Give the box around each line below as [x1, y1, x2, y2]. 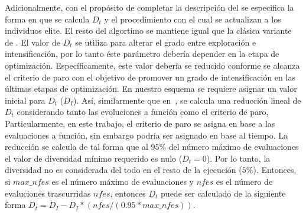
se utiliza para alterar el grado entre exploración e [75, 36, 256, 48]
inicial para [5, 94, 45, 106]
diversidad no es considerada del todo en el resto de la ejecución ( [5, 163, 242, 176]
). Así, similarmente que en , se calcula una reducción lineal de [73, 94, 301, 106]
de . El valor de [5, 36, 60, 48]
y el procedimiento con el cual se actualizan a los [104, 12, 281, 25]
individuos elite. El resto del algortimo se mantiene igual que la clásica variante [5, 24, 292, 37]
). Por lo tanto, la [206, 152, 271, 164]
